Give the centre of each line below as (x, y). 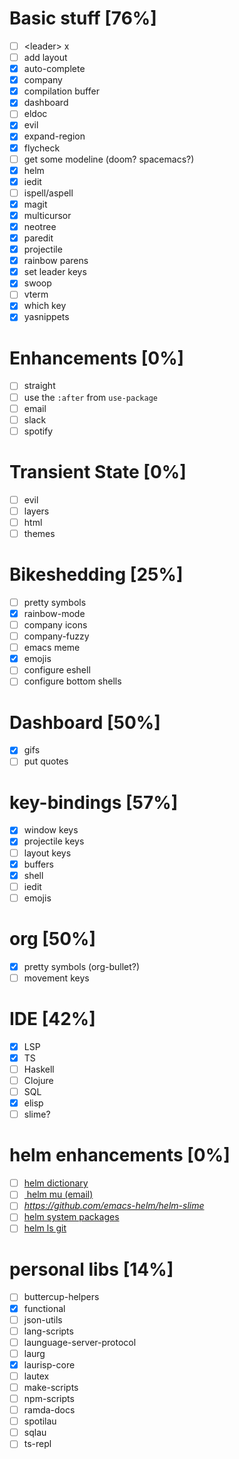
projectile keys (54, 841)
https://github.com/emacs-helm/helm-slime (114, 1206)
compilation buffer (61, 91)
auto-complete (54, 69)
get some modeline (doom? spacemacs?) (109, 159)
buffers (38, 864)
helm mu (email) (60, 1194)
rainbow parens (56, 261)
